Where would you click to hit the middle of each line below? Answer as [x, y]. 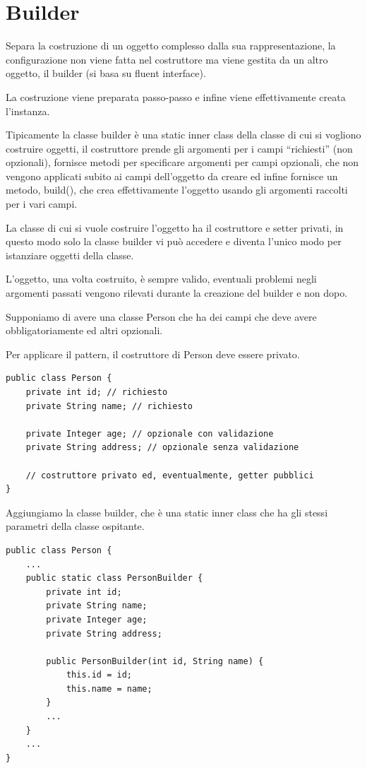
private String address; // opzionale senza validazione [162, 448]
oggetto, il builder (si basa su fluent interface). [106, 73]
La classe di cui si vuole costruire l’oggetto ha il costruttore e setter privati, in [175, 227]
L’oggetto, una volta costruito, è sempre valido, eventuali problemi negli [161, 279]
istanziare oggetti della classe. [70, 255]
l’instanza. [28, 111]
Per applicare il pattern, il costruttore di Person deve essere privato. [153, 354]
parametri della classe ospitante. [75, 526]
